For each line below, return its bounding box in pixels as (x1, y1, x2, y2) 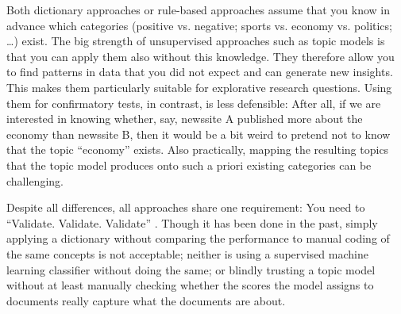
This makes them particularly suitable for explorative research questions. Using (6, 78, 392, 95)
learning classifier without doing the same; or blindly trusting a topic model (6, 261, 376, 278)
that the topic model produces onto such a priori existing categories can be (6, 156, 372, 173)
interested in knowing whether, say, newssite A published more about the (6, 110, 363, 127)
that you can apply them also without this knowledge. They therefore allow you (6, 48, 395, 64)
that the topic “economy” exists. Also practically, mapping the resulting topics (6, 141, 389, 158)
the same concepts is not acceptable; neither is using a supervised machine (6, 245, 368, 262)
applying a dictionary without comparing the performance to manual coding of (6, 230, 390, 247)
